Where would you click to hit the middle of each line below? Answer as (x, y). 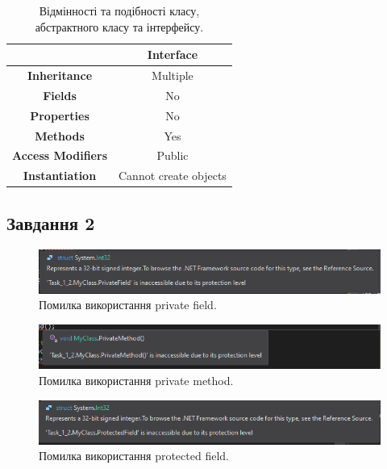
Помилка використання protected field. (134, 456)
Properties (60, 115)
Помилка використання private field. (128, 305)
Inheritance (60, 75)
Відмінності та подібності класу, (119, 10)
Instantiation (60, 176)
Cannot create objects (173, 176)
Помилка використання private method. (136, 380)
